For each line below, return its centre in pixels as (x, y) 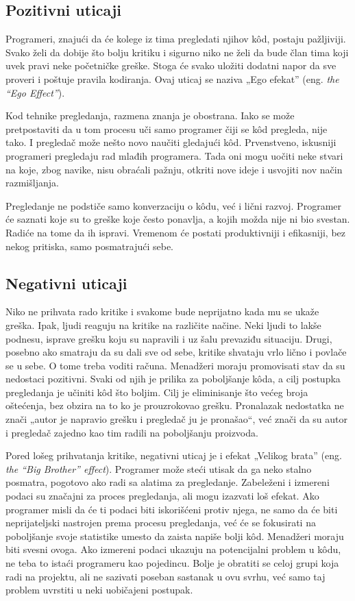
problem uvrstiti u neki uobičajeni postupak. (99, 590)
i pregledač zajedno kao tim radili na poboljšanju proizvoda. (132, 432)
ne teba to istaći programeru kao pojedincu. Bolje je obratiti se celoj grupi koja (172, 563)
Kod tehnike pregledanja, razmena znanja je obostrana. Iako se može (150, 115)
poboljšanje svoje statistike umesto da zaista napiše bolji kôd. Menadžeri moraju (175, 536)
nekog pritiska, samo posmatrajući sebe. (89, 246)
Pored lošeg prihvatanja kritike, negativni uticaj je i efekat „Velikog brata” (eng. (174, 455)
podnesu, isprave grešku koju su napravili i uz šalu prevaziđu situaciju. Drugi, (169, 338)
